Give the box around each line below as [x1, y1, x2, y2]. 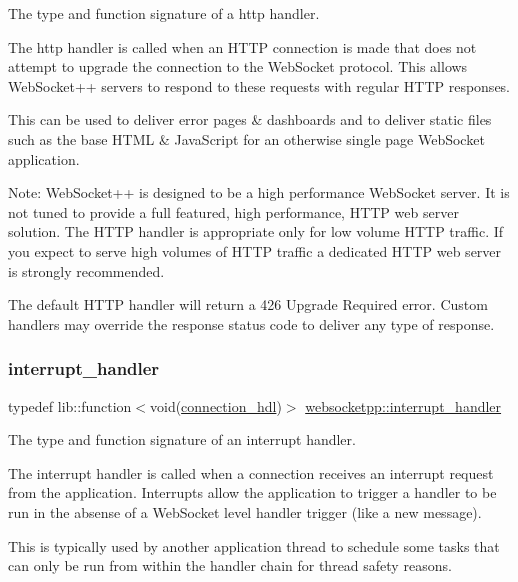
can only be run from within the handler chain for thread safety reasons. [8, 555, 452, 576]
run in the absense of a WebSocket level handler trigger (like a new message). [8, 501, 482, 522]
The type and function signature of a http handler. [8, 3, 320, 23]
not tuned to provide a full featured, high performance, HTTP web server [8, 201, 459, 222]
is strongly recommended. [8, 260, 165, 281]
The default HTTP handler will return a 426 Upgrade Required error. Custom [8, 294, 488, 315]
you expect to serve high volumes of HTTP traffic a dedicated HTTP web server [8, 240, 502, 261]
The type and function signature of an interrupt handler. [8, 429, 356, 450]
